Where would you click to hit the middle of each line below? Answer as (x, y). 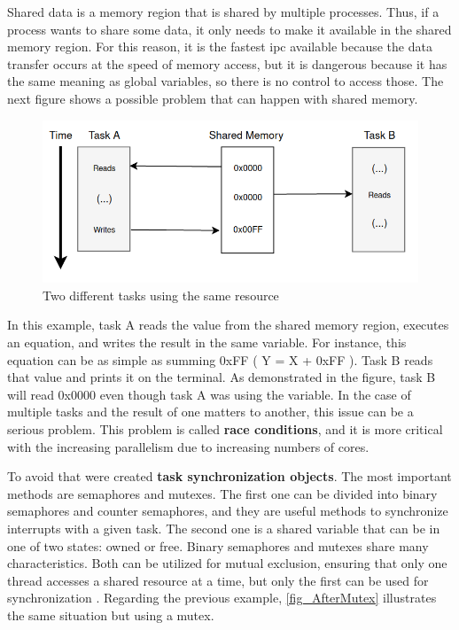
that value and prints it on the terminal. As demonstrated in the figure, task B (222, 377)
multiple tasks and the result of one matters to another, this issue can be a (210, 412)
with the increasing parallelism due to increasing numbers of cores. (188, 446)
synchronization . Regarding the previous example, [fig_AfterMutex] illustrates (222, 598)
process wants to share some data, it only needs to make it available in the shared (229, 29)
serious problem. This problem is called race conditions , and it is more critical (225, 428)
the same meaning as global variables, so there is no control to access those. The (226, 81)
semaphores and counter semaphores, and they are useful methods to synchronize (228, 511)
